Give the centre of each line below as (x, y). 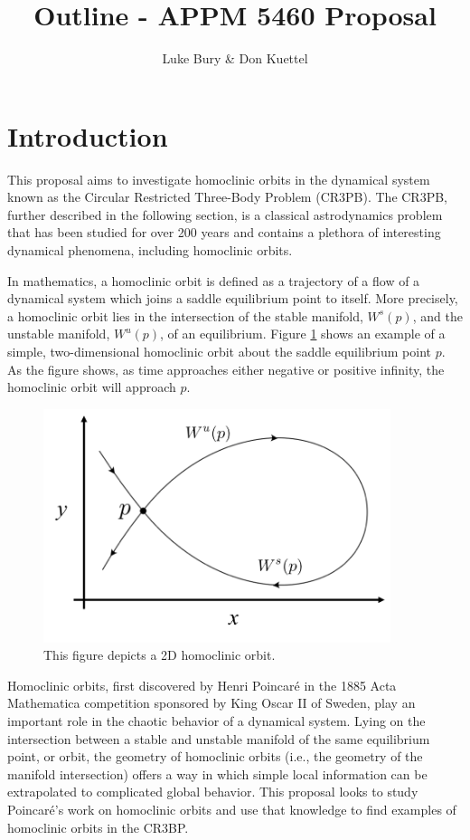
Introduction (88, 135)
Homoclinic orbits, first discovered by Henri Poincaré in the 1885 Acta (202, 685)
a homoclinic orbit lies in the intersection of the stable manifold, (185, 315)
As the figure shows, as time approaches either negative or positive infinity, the (226, 369)
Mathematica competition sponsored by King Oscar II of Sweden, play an (211, 703)
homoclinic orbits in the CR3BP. (98, 827)
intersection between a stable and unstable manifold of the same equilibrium (219, 738)
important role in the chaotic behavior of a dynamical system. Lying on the (216, 720)
